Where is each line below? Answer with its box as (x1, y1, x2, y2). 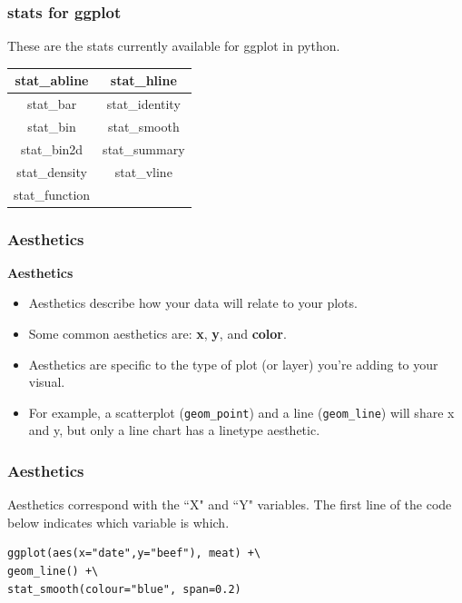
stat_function (14, 184, 91, 203)
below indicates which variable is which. (7, 512, 230, 531)
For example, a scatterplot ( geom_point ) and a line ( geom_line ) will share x (28, 402, 455, 421)
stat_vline (114, 162, 172, 181)
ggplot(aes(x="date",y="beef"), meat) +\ (7, 547, 261, 560)
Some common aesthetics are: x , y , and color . (28, 324, 287, 343)
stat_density (16, 162, 87, 181)
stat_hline (110, 71, 177, 90)
